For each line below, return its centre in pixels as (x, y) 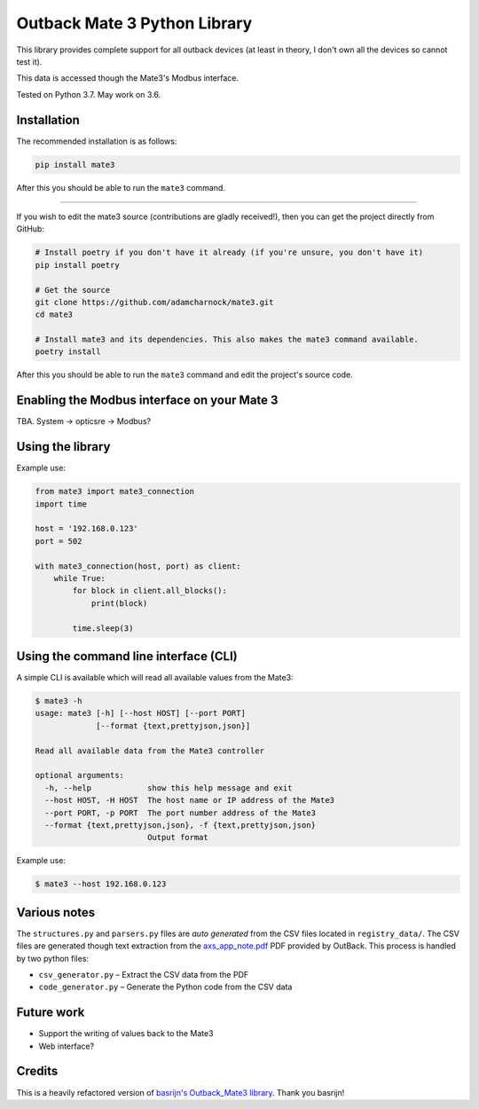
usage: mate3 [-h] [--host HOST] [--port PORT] (140, 713)
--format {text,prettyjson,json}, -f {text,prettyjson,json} (181, 825)
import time (61, 504)
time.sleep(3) (103, 628)
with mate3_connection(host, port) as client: (138, 566)
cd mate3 (54, 315)
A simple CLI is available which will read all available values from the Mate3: (155, 678)
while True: (80, 578)
